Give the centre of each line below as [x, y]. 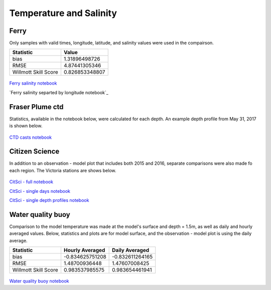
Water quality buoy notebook [39, 281]
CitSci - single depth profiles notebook [49, 200]
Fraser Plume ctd [36, 107]
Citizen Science [34, 152]
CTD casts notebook [31, 137]
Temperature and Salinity [63, 13]
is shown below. [26, 126]
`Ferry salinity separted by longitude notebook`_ [59, 92]
